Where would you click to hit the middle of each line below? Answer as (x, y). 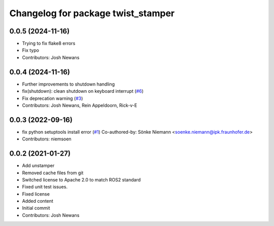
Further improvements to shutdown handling (68, 84)
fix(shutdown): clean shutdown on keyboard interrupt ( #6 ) (83, 91)
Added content (38, 201)
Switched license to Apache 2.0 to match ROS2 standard (81, 179)
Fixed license (36, 194)
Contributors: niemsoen (47, 139)
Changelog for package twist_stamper (92, 13)
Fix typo (30, 50)
